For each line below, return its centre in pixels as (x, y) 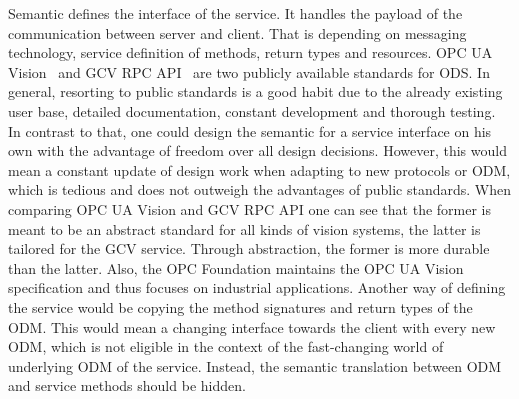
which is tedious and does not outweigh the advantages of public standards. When (259, 189)
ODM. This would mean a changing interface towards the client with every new (252, 326)
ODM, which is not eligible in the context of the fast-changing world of (226, 346)
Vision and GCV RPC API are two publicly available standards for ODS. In (249, 71)
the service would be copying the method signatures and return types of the (240, 306)
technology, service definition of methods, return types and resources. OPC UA (250, 52)
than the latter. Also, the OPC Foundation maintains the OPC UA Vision (236, 267)
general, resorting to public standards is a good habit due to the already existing (255, 91)
